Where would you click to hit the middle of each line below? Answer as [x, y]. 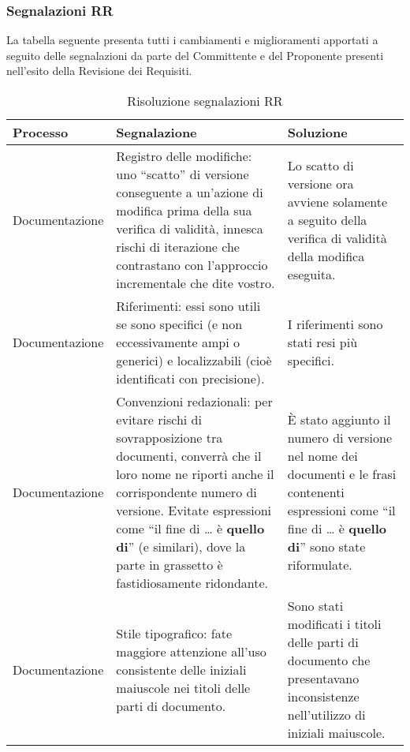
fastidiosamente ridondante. [192, 583]
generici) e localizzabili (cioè [194, 360]
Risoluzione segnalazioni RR [205, 101]
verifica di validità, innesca [190, 228]
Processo [41, 132]
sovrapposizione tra [170, 438]
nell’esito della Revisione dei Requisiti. [99, 71]
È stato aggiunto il [339, 419]
